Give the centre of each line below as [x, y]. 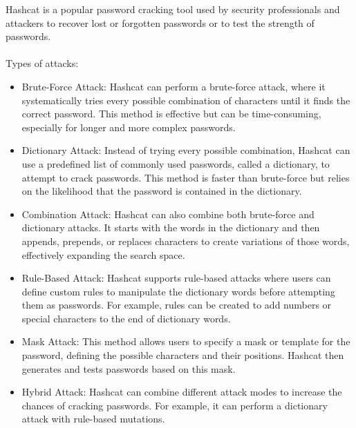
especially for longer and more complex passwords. [129, 127]
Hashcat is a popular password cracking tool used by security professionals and [173, 9]
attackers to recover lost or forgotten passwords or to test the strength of [160, 22]
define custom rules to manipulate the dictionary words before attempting [178, 291]
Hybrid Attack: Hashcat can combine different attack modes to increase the [182, 392]
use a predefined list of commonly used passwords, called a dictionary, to [176, 163]
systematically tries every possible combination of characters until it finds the [186, 100]
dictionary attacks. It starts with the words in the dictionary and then [171, 227]
